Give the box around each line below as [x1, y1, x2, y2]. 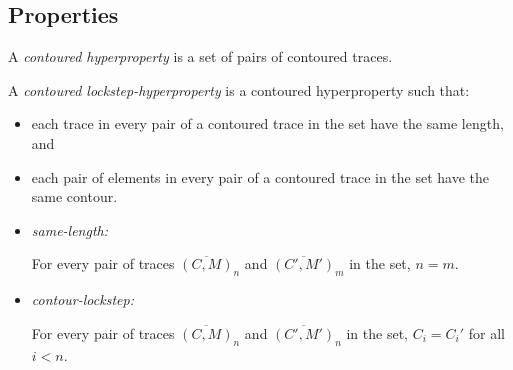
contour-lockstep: [31, 289, 134, 310]
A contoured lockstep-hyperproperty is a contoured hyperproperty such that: [8, 79, 470, 100]
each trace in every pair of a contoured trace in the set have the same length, [31, 113, 504, 134]
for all [468, 322, 505, 343]
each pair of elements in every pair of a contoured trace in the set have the [31, 166, 490, 187]
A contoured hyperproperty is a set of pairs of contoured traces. [8, 46, 393, 67]
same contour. [31, 186, 118, 207]
